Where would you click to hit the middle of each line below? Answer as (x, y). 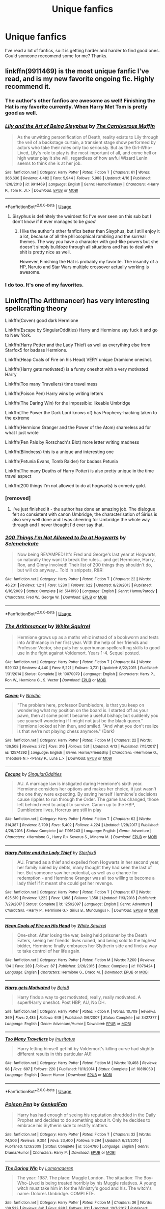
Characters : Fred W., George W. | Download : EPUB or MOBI (56, 598)
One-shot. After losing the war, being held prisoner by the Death (82, 935)
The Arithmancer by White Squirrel (48, 626)
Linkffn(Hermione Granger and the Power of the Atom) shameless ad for (78, 427)
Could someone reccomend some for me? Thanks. (56, 56)
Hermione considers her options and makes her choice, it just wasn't (87, 789)
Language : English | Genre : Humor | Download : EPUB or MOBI (59, 1075)
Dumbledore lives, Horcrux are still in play (59, 810)
